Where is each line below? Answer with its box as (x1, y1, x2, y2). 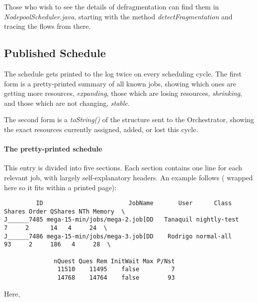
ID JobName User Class (36, 200, 232, 207)
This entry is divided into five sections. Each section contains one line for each (4, 162, 243, 173)
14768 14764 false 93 (57, 274, 175, 282)
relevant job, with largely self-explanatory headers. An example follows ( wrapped (4, 172, 253, 182)
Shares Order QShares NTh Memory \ (4, 208, 125, 215)
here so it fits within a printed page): (4, 182, 117, 192)
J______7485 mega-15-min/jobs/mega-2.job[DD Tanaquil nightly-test (4, 216, 239, 224)
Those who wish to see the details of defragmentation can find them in (4, 1, 219, 11)
